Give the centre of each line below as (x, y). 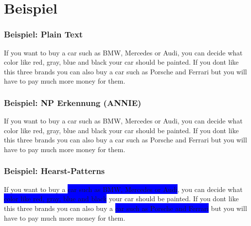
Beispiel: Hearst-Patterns (54, 171)
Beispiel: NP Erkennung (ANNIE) (73, 102)
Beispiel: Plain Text (44, 34)
